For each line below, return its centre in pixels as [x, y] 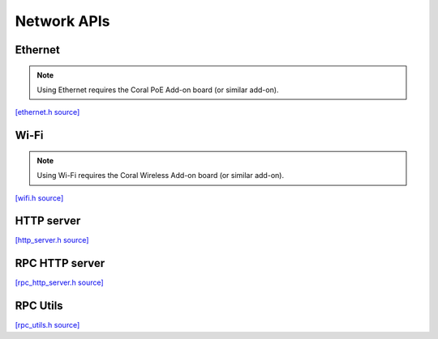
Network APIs [62, 21]
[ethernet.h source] [47, 112]
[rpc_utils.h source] [47, 325]
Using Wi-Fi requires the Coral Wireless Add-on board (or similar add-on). [160, 176]
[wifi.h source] [39, 197]
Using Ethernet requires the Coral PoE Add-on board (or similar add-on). [158, 90]
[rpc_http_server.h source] [60, 282]
